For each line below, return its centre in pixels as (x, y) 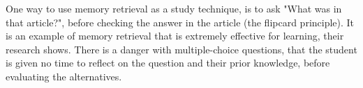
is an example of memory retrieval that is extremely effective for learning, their (175, 36)
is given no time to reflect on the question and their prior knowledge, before (168, 63)
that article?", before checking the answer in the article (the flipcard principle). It (180, 22)
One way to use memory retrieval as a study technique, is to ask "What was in (174, 8)
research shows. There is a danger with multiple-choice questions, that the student (181, 49)
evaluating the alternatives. (64, 76)
